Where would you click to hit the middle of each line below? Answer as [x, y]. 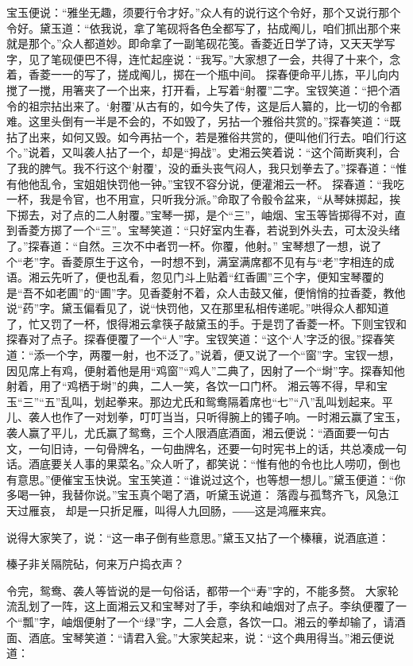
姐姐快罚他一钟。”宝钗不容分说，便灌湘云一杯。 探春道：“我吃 [244, 183]
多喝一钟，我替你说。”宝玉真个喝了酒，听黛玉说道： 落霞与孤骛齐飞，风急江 [203, 495]
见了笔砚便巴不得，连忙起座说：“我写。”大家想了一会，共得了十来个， [209, 58]
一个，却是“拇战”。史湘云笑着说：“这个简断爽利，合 [264, 152]
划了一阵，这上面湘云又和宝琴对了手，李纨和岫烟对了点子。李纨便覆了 [212, 606]
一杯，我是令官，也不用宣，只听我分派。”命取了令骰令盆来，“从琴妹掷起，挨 [204, 199]
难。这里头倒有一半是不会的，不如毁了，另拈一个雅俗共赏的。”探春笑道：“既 [204, 121]
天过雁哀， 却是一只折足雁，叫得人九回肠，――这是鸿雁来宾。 [170, 510]
